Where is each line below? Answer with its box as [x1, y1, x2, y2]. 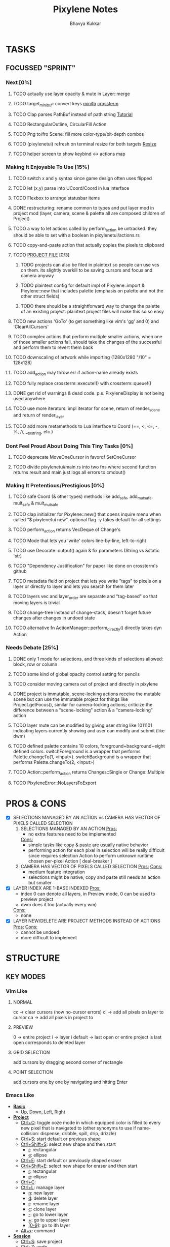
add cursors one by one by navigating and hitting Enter [13, 1079, 128, 1085]
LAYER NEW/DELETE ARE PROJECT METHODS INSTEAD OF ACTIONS [13, 918, 161, 924]
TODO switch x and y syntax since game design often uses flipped [13, 175, 152, 181]
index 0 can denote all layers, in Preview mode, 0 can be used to [20, 891, 156, 897]
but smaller [28, 880, 52, 886]
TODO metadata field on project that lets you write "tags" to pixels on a [13, 578, 161, 584]
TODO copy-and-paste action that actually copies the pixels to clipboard [13, 242, 164, 248]
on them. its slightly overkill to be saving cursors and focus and [20, 267, 153, 273]
